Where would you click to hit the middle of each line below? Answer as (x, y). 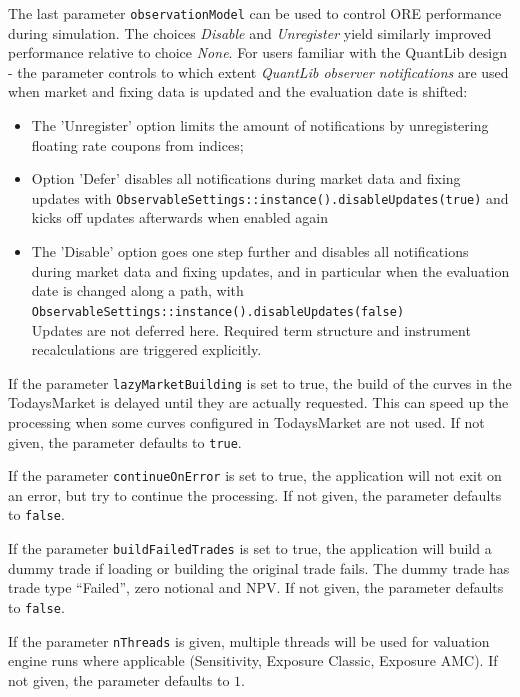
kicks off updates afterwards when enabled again (180, 217)
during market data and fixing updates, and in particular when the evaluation (270, 270)
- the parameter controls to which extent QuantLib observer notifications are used (258, 71)
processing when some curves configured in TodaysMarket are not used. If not (246, 421)
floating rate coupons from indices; (137, 144)
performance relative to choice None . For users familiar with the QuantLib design (258, 52)
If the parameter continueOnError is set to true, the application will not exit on (255, 475)
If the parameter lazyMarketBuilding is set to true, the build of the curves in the (260, 382)
